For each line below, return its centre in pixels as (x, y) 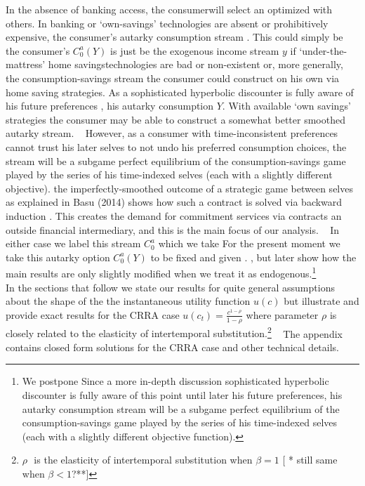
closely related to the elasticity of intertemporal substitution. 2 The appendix (174, 332)
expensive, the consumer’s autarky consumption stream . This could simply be (174, 37)
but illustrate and (321, 301)
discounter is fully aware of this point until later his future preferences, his (182, 394)
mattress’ (26, 64)
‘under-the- (323, 50)
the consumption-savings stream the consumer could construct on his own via (173, 78)
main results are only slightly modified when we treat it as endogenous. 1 (161, 272)
